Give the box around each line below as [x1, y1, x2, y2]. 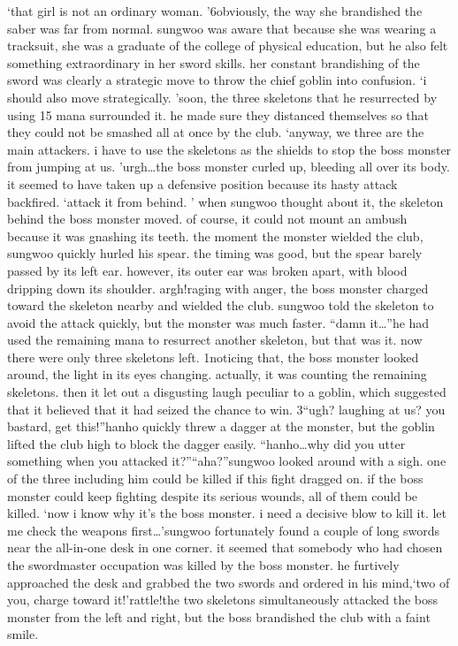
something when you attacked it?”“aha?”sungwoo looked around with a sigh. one [7, 452, 447, 470]
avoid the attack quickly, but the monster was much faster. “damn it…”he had [7, 313, 430, 331]
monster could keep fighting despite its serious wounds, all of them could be [7, 486, 418, 505]
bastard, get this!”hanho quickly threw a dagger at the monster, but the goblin [7, 417, 435, 436]
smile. [7, 625, 39, 643]
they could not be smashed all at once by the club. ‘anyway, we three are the [7, 123, 424, 141]
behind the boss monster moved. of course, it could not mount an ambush [7, 209, 408, 228]
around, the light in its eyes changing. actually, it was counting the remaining [7, 365, 427, 384]
